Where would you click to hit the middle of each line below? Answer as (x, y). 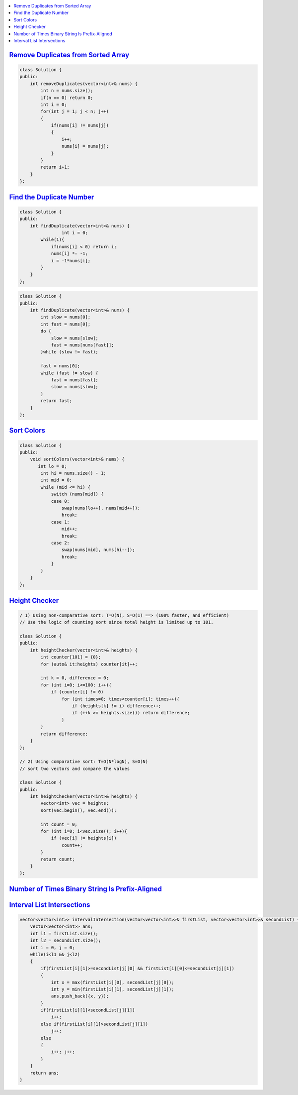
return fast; (56, 401)
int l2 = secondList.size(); (66, 940)
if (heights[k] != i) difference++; (117, 706)
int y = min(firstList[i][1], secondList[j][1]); (112, 989)
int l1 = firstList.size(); (64, 933)
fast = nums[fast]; (75, 380)
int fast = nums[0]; (66, 324)
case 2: (60, 543)
